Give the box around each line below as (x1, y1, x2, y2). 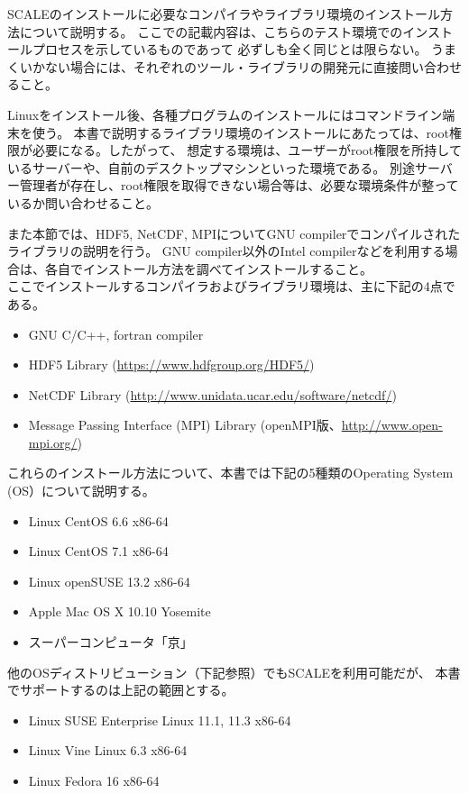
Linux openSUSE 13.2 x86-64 (28, 571, 190, 590)
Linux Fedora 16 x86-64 (28, 771, 160, 789)
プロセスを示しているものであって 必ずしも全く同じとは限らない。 (32, 40, 428, 59)
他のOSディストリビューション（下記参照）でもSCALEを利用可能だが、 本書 (7, 662, 461, 681)
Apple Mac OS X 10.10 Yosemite (28, 602, 211, 621)
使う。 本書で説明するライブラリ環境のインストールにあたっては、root (32, 123, 449, 141)
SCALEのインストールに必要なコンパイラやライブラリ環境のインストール (7, 5, 441, 23)
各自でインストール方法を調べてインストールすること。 (44, 259, 372, 278)
